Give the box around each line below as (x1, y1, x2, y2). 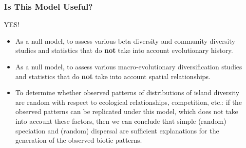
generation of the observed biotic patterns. (15, 135, 142, 145)
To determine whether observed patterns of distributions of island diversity (15, 87, 240, 98)
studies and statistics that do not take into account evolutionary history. (15, 45, 233, 55)
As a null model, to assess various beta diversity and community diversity (15, 35, 235, 46)
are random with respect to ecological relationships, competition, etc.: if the (15, 97, 242, 107)
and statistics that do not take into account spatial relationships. (15, 71, 211, 81)
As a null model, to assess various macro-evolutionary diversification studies (15, 62, 242, 71)
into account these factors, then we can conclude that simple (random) (15, 115, 227, 126)
